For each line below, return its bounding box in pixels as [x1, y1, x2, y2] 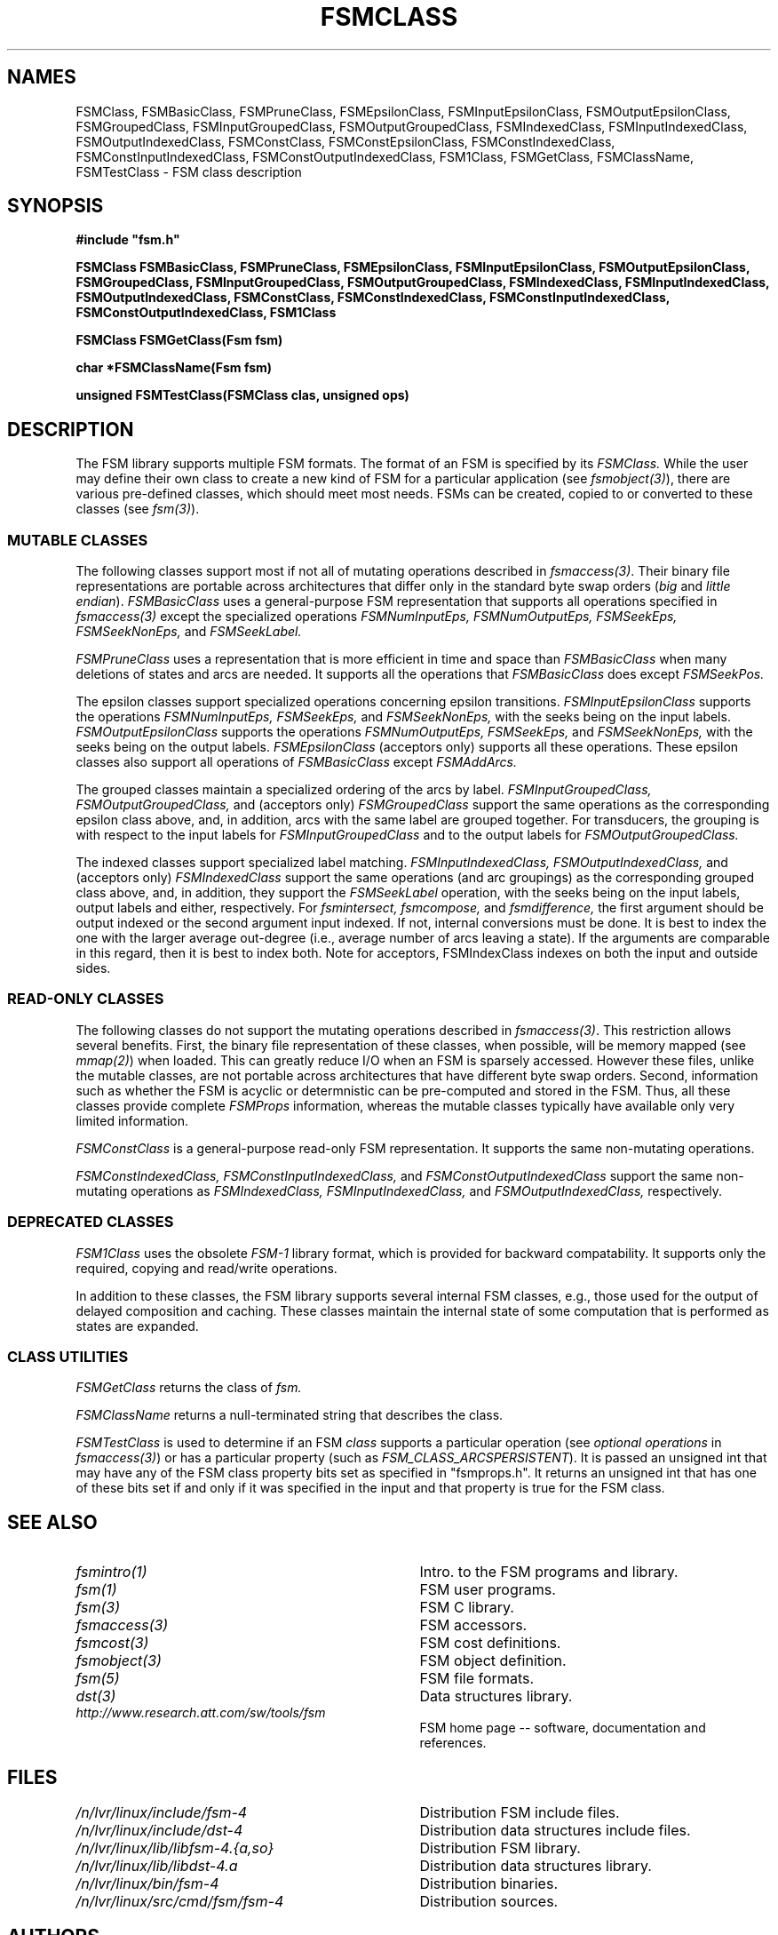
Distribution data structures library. [419, 1856, 652, 1875]
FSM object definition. [419, 1652, 567, 1670]
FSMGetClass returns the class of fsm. [75, 1380, 302, 1396]
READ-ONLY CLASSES [7, 990, 164, 1008]
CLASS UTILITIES [7, 1347, 129, 1366]
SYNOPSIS [7, 195, 104, 218]
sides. [75, 960, 111, 976]
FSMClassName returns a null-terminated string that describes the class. [75, 1407, 504, 1423]
